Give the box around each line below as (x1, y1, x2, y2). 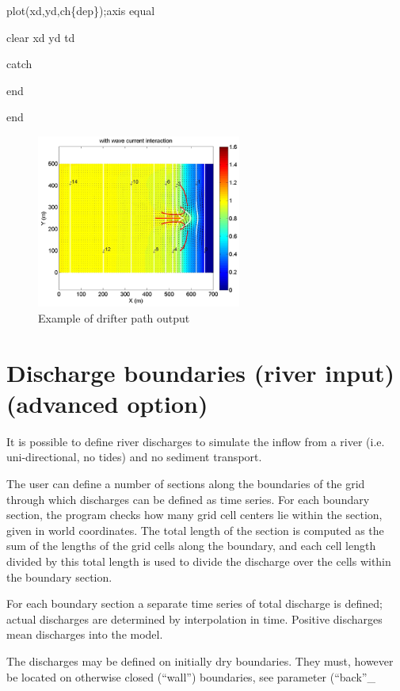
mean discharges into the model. (6, 626, 163, 643)
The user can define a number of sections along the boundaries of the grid (6, 475, 365, 491)
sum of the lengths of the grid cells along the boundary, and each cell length (6, 537, 376, 554)
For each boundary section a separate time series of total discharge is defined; (6, 595, 383, 612)
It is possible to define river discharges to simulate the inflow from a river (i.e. (6, 433, 385, 449)
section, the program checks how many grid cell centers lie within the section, (6, 506, 383, 523)
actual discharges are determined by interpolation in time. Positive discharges (6, 610, 383, 627)
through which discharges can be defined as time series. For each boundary (6, 491, 370, 507)
